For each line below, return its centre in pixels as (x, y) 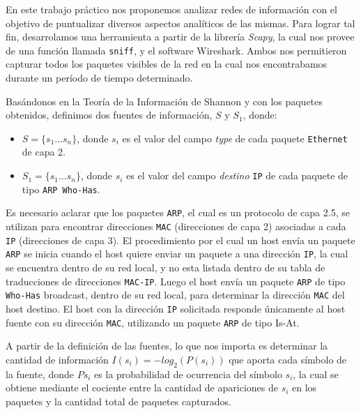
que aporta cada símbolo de (288, 359)
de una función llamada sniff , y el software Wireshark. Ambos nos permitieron (176, 50)
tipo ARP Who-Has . (61, 189)
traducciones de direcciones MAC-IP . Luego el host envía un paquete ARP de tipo (176, 281)
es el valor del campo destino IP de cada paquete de (237, 175)
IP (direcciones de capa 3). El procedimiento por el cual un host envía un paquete (180, 240)
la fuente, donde (40, 374)
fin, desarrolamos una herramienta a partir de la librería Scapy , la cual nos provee (180, 37)
